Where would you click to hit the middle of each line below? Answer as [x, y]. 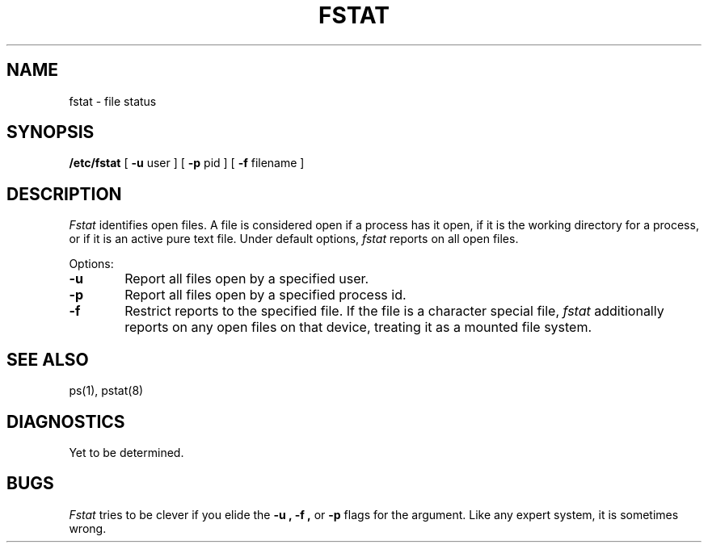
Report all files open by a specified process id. [265, 295]
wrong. [88, 528]
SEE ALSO [48, 359]
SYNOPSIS [51, 132]
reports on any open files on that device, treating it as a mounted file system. [358, 327]
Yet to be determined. [126, 452]
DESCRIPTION [64, 194]
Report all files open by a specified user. [247, 279]
